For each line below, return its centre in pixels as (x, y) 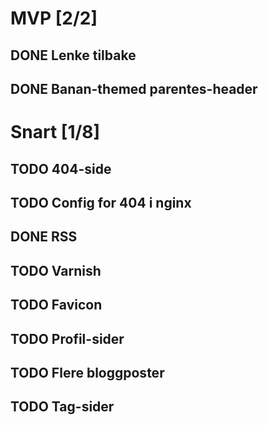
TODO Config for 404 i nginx (101, 202)
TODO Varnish (56, 270)
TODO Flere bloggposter (87, 372)
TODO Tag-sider (62, 407)
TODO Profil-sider (67, 338)
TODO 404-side (61, 168)
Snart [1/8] (55, 132)
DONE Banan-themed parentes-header (134, 88)
